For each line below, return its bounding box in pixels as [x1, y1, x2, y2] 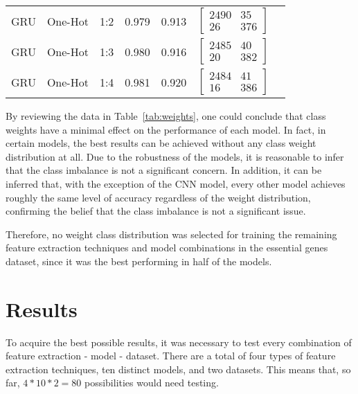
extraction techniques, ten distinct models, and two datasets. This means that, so [6, 361, 351, 376]
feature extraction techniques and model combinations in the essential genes [6, 240, 328, 255]
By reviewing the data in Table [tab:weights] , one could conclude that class [6, 109, 326, 123]
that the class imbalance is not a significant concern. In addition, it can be [6, 163, 322, 177]
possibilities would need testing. [84, 375, 219, 390]
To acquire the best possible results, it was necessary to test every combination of [6, 334, 352, 349]
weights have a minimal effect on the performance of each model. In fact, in [6, 122, 326, 136]
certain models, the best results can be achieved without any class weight [6, 136, 316, 150]
